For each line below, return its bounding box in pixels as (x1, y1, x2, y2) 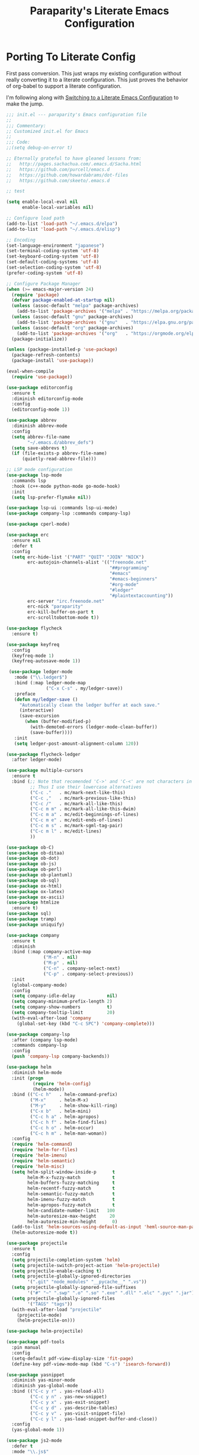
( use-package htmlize (6, 900, 60, 906)
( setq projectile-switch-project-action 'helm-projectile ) (11, 1262, 161, 1268)
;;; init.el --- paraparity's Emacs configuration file (6, 112, 147, 117)
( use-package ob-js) (6, 861, 57, 867)
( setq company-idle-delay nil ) (11, 993, 118, 999)
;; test (6, 188, 25, 194)
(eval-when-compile (6, 368, 54, 374)
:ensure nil (11, 537, 41, 544)
